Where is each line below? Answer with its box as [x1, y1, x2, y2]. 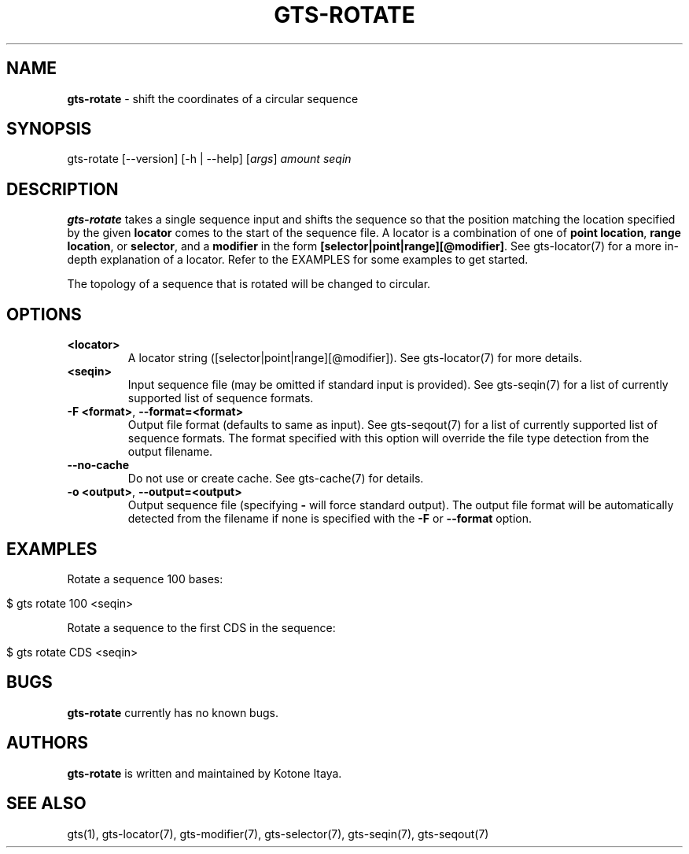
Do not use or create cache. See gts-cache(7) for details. [127, 471, 424, 486]
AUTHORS [6, 733, 89, 753]
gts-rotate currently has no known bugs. [67, 705, 278, 719]
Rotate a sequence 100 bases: [67, 571, 223, 586]
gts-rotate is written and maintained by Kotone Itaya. [67, 766, 342, 780]
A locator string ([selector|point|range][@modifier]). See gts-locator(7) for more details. [127, 351, 583, 365]
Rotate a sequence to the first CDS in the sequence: [67, 620, 336, 634]
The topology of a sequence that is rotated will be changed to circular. [67, 277, 431, 291]
